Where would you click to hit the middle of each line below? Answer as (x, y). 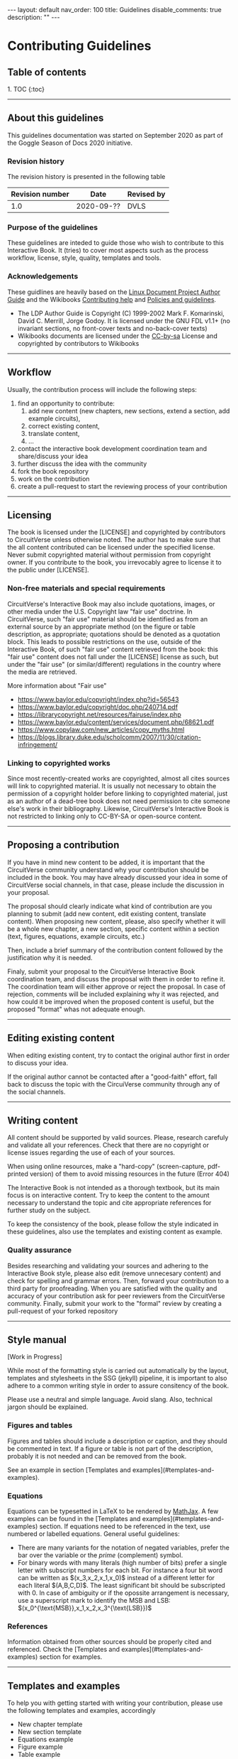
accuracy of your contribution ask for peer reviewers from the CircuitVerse (116, 1296)
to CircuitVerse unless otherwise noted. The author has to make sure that (114, 540)
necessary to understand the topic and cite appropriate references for (109, 1203)
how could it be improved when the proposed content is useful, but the (111, 1001)
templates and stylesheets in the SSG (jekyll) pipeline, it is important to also (117, 1378)
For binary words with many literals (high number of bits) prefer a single (122, 1563)
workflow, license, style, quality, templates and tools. (84, 258)
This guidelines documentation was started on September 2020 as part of (115, 135)
